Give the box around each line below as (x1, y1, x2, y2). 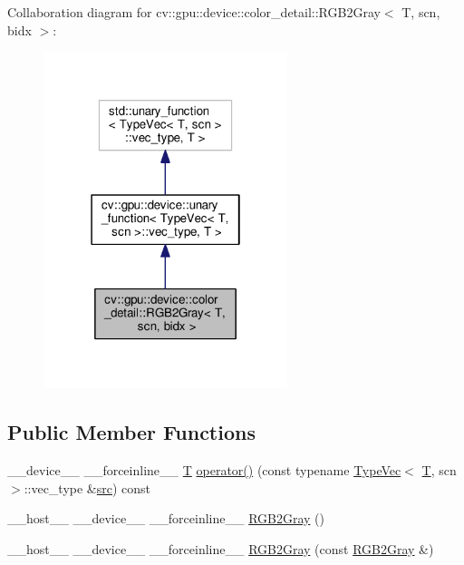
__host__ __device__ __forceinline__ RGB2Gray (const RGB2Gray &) (7, 539, 434, 558)
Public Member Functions (7, 418, 256, 446)
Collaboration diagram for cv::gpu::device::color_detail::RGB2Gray (7, 3, 381, 21)
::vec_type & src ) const (24, 478, 151, 497)
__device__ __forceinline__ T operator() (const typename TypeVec (7, 461, 401, 480)
